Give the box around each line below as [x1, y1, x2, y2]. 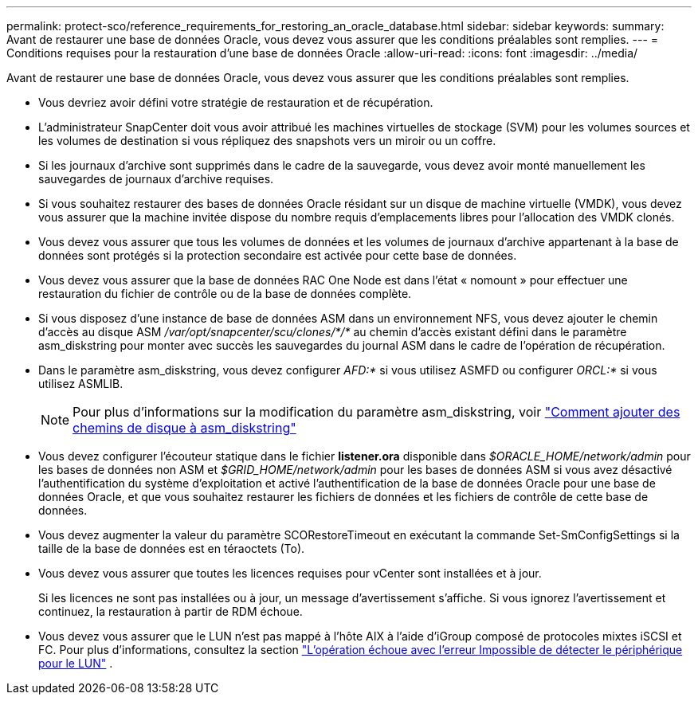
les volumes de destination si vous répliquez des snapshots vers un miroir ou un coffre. [38, 134, 496, 147]
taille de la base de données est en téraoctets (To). [38, 542, 305, 555]
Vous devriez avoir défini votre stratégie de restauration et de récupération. [38, 96, 433, 109]
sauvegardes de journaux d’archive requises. [38, 172, 274, 186]
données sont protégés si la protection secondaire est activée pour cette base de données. [38, 249, 517, 262]
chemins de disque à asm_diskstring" [73, 420, 296, 436]
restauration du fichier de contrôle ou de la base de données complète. [38, 287, 412, 300]
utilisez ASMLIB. [38, 377, 124, 390]
